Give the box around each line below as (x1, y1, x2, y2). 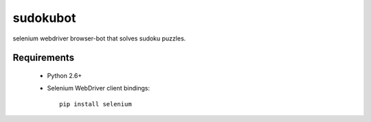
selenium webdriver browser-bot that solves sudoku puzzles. (12, 34, 186, 42)
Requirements (12, 52, 75, 64)
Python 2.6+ (47, 71, 82, 80)
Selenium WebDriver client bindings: (47, 84, 150, 93)
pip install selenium (59, 100, 132, 108)
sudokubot (12, 10, 76, 25)
